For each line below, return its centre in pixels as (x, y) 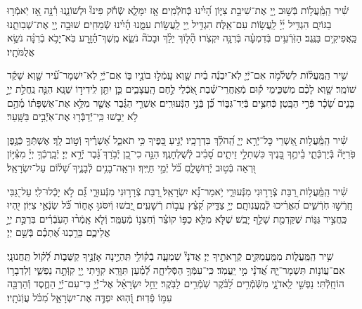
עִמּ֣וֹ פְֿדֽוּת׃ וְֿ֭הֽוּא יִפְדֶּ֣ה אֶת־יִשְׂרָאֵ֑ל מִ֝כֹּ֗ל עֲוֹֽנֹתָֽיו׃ (90, 297)
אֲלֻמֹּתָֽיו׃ (21, 51)
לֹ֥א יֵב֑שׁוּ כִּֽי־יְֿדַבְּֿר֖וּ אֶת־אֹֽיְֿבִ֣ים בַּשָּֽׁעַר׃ (72, 116)
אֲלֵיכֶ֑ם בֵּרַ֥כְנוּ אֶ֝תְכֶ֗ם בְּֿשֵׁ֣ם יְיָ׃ (59, 232)
